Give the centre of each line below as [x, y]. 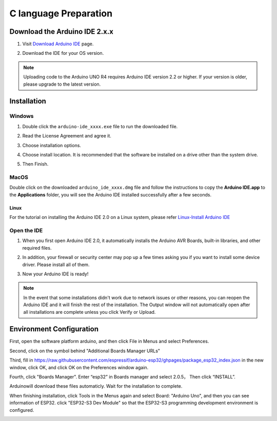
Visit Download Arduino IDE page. [58, 44]
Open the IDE [26, 231]
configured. [22, 410]
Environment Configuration [54, 329]
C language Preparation [61, 13]
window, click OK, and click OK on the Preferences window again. [79, 367]
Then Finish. [35, 164]
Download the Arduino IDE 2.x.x [62, 32]
